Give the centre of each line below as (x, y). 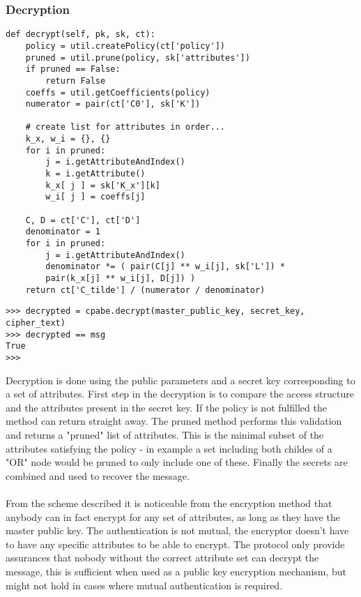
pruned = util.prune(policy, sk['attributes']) (138, 58)
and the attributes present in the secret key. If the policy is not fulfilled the (166, 407)
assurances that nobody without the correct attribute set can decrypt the (162, 558)
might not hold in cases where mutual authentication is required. (144, 585)
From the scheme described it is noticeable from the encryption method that (169, 502)
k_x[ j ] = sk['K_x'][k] (103, 185)
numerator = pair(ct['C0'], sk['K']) (113, 104)
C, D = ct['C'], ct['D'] (83, 220)
